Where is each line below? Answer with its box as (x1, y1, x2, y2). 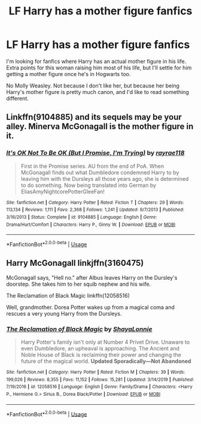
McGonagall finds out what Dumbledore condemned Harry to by (20, 169, 179, 176)
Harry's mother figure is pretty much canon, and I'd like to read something (6, 88, 190, 95)
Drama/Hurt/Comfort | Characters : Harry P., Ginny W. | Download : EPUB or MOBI (6, 222, 175, 228)
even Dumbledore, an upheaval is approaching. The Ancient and (20, 345, 179, 352)
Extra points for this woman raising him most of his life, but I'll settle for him (6, 64, 192, 71)
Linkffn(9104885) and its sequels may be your (6, 112, 182, 122)
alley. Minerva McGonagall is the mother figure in (6, 122, 194, 132)
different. (6, 95, 29, 102)
